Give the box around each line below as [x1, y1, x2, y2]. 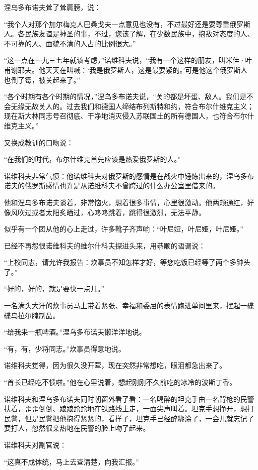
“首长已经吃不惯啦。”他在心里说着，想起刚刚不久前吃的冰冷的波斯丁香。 [4, 377, 237, 387]
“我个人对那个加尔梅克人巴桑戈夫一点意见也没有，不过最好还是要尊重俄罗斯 [4, 18, 251, 29]
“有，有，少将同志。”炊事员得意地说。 [4, 343, 126, 353]
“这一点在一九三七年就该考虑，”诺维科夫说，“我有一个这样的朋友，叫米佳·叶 [4, 55, 252, 65]
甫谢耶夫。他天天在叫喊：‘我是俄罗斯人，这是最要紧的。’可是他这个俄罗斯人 [4, 64, 248, 75]
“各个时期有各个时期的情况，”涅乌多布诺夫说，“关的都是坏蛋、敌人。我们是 [4, 91, 247, 102]
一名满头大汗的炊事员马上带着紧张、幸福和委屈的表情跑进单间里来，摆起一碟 [4, 300, 254, 311]
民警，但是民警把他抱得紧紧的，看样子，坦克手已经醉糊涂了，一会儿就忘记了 [4, 413, 254, 423]
